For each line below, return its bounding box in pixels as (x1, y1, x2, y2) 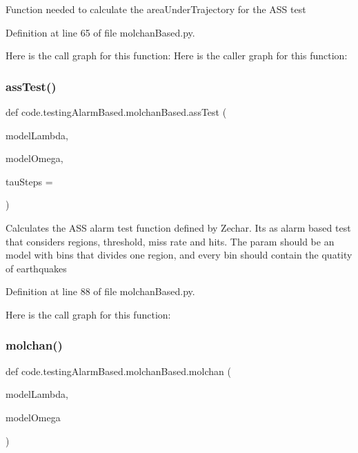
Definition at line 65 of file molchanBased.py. (6, 25, 195, 39)
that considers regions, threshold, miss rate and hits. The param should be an (6, 234, 335, 248)
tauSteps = (6, 174, 53, 188)
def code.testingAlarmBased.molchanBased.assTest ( (6, 105, 227, 119)
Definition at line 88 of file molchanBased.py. (6, 284, 195, 299)
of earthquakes (6, 261, 67, 275)
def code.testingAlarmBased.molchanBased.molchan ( (6, 363, 231, 378)
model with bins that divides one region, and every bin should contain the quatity (6, 248, 352, 262)
